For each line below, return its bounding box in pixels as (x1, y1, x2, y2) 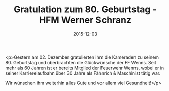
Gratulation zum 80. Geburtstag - (13, 4, 157, 15)
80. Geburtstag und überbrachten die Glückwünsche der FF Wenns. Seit (5, 59, 156, 65)
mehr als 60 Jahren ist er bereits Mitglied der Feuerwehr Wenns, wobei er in (5, 65, 164, 71)
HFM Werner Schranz (39, 14, 132, 26)
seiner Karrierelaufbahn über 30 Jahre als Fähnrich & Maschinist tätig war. (5, 70, 161, 76)
